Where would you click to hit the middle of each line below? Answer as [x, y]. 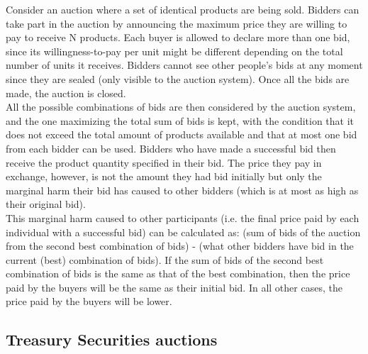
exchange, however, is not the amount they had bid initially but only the [164, 176]
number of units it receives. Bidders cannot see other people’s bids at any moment [184, 65]
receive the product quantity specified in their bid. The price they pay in [164, 162]
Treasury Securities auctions [112, 339]
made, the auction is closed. [66, 93]
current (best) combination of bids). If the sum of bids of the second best [165, 259]
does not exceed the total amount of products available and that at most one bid [182, 134]
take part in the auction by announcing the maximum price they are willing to [177, 23]
